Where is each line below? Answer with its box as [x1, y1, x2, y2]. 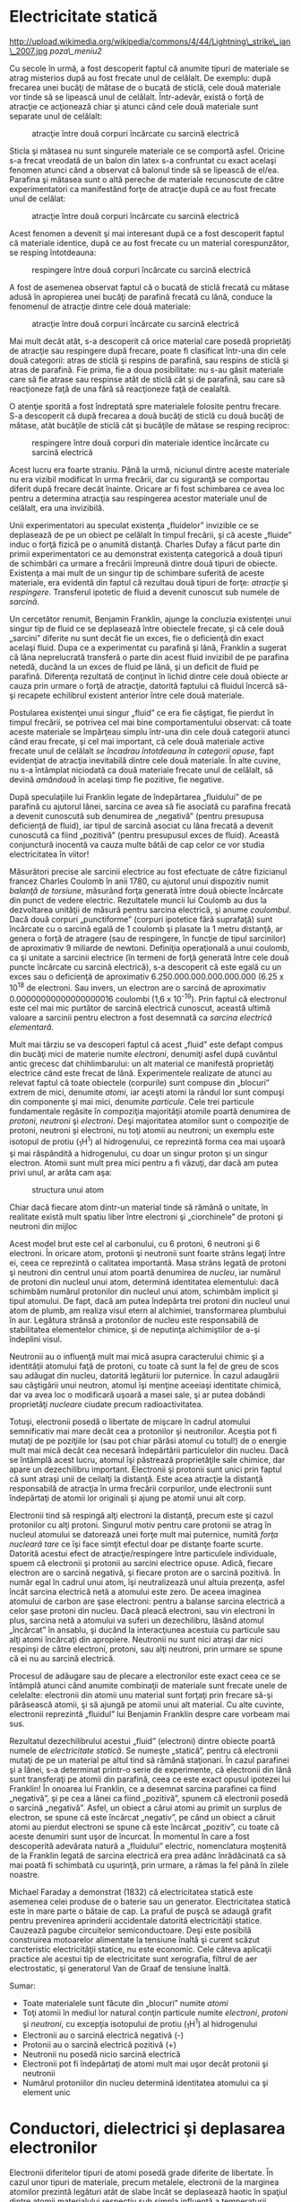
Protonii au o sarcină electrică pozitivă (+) [21, 2039, 177, 2050]
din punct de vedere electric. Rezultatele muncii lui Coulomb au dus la [9, 894, 267, 905]
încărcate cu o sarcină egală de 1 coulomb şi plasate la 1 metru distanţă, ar [9, 923, 284, 934]
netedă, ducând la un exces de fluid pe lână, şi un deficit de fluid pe [9, 661, 260, 672]
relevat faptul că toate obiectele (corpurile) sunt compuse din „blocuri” [9, 1078, 271, 1088]
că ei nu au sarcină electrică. [9, 1652, 116, 1663]
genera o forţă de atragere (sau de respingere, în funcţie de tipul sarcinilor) [9, 932, 287, 944]
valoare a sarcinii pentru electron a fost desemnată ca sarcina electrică [9, 1012, 272, 1023]
